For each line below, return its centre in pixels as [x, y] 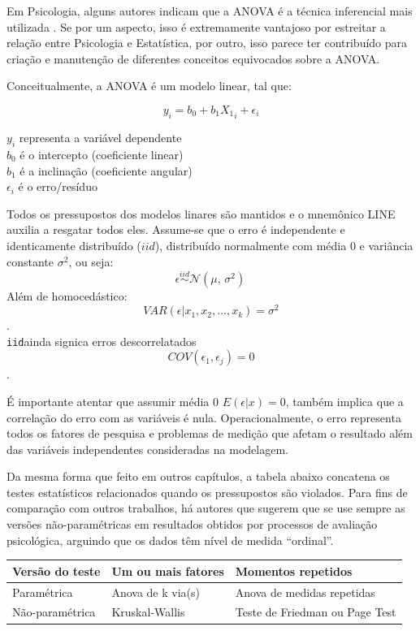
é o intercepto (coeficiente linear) [102, 155]
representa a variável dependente [100, 138]
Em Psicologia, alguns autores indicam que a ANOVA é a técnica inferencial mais [210, 11]
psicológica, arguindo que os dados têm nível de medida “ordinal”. [170, 540]
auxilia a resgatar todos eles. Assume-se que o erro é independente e [176, 229]
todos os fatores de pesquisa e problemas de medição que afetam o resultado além [210, 433]
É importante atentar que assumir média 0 [113, 401]
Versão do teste [56, 570]
